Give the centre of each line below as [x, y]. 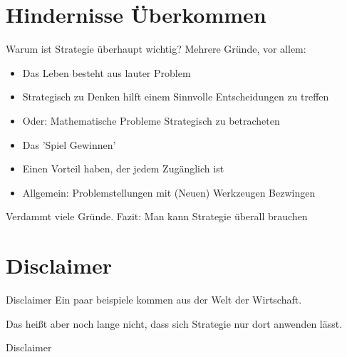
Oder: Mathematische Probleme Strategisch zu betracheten [151, 120]
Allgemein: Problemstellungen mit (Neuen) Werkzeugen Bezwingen [169, 192]
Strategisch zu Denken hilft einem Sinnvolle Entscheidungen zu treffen [176, 97]
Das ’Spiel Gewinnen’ [69, 144]
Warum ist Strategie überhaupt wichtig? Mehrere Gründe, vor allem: [156, 49]
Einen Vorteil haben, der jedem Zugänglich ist [123, 169]
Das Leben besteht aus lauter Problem [107, 72]
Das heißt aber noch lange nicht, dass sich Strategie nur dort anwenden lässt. [174, 323]
